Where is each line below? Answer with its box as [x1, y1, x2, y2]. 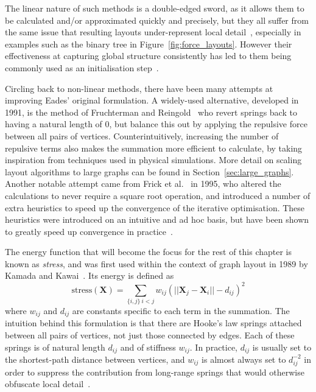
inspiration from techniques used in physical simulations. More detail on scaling [5, 153, 302, 166]
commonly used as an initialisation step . [5, 61, 159, 74]
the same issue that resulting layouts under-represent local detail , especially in [5, 26, 301, 38]
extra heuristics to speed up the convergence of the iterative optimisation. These [5, 201, 305, 214]
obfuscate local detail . [5, 377, 91, 390]
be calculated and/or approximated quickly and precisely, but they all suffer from [5, 13, 309, 26]
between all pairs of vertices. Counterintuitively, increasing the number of [5, 129, 279, 142]
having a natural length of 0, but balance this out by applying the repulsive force [5, 117, 307, 130]
